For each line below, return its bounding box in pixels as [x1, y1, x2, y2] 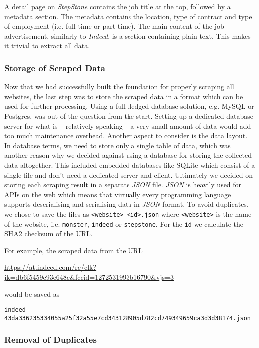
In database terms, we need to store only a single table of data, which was [4, 140, 231, 150]
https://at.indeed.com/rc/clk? [4, 262, 97, 272]
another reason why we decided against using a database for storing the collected [4, 150, 252, 160]
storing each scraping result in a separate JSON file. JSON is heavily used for [4, 179, 242, 190]
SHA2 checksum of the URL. [4, 228, 93, 239]
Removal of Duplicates [4, 333, 97, 346]
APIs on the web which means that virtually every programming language [4, 189, 231, 199]
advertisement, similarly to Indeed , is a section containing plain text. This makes [4, 30, 251, 41]
